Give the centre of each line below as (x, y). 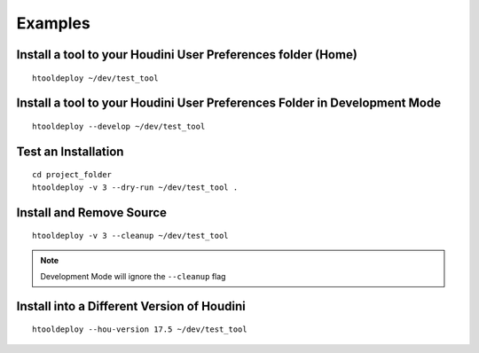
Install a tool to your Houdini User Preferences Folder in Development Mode (229, 103)
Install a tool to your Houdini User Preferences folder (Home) (187, 55)
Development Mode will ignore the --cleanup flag (133, 276)
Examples (53, 23)
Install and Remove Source (92, 212)
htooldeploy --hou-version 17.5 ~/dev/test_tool (140, 329)
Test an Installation (70, 151)
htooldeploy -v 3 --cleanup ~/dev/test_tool (131, 236)
